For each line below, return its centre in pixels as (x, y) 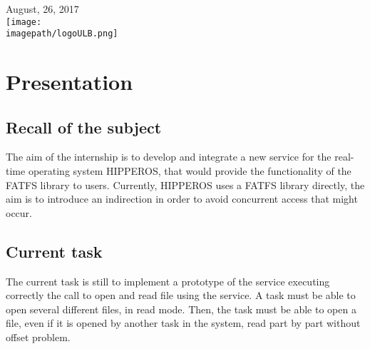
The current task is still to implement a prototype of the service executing (168, 281)
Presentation (70, 82)
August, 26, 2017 (42, 9)
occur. (19, 212)
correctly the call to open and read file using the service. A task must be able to (181, 295)
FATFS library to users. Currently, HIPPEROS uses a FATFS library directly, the (185, 184)
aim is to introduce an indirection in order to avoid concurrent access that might (182, 199)
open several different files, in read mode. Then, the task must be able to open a (181, 309)
